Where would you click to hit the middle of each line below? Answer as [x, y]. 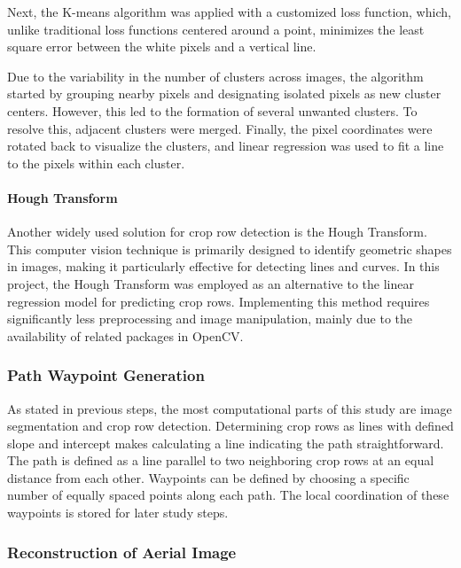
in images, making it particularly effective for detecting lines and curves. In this [223, 266]
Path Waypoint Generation [106, 375]
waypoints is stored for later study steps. [118, 513]
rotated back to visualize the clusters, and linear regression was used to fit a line [226, 146]
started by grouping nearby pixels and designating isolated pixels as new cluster [224, 93]
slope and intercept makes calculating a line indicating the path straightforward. [226, 443]
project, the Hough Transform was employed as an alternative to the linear [211, 283]
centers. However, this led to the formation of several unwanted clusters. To [212, 110]
